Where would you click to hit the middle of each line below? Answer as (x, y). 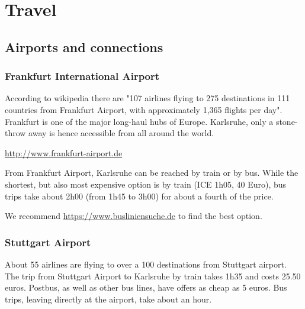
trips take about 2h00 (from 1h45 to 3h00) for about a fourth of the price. (139, 196)
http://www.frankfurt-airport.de (64, 152)
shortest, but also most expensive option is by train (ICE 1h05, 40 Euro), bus (146, 184)
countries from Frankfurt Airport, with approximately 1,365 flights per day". (144, 109)
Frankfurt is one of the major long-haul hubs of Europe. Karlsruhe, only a (139, 121)
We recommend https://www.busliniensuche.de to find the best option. (134, 216)
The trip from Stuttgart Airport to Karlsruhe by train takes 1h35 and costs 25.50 (153, 276)
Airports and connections (84, 46)
